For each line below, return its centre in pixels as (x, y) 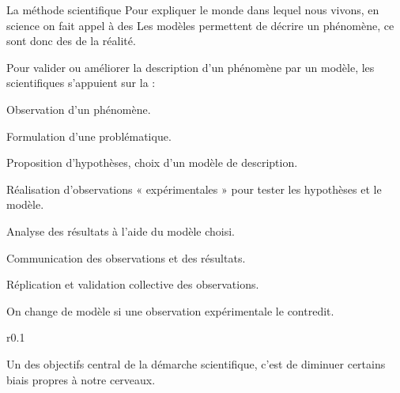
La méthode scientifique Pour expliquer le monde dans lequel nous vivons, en (193, 9)
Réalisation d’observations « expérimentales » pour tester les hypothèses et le (194, 189)
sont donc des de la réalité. (71, 41)
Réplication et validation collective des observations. (133, 284)
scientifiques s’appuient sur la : (81, 83)
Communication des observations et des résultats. (126, 257)
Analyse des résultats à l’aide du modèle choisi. (121, 231)
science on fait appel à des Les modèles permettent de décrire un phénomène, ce (200, 25)
